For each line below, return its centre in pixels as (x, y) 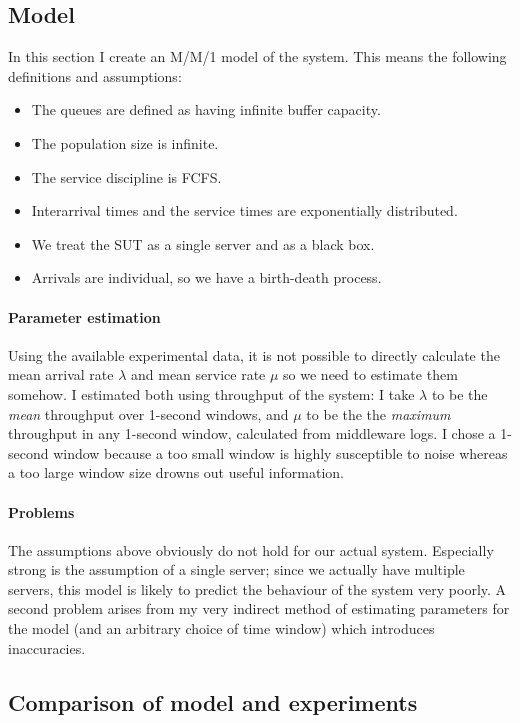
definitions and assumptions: (95, 75)
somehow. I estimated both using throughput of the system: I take (211, 393)
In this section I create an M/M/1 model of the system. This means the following (257, 56)
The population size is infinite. (125, 142)
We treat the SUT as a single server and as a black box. (203, 243)
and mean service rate (198, 374)
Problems (41, 511)
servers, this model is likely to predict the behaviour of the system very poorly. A (257, 588)
